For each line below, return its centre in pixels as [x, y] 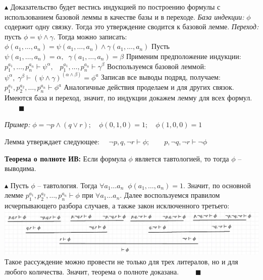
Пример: [17, 124]
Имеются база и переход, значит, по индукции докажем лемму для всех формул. [128, 98]
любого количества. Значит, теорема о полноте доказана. [92, 272]
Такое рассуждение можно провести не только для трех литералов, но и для [121, 262]
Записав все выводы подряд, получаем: [161, 77]
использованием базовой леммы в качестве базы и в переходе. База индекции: [124, 16]
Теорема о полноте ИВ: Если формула [65, 158]
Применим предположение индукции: [183, 56]
